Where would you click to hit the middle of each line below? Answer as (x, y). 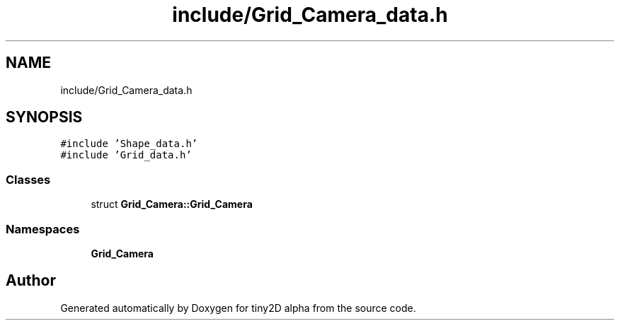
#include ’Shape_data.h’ (129, 144)
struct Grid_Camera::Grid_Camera (172, 204)
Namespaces (43, 229)
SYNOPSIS (44, 117)
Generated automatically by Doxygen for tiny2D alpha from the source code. (238, 308)
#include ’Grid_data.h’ (126, 155)
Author (31, 281)
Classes (28, 179)
